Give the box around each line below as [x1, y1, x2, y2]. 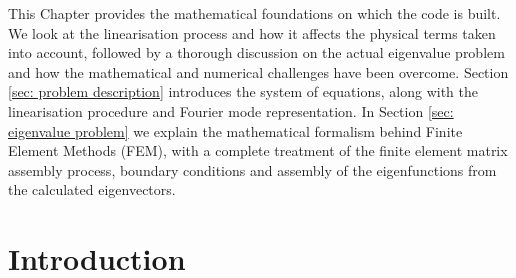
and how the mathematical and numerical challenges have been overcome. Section [8, 61, 509, 82]
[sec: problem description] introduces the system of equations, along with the [8, 81, 478, 102]
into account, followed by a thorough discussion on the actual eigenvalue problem [8, 42, 505, 63]
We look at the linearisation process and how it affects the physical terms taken [8, 22, 496, 43]
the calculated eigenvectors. [8, 179, 176, 200]
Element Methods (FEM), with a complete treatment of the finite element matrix [8, 140, 508, 161]
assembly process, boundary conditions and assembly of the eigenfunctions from [8, 159, 497, 180]
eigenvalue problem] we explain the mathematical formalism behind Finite [8, 120, 463, 141]
